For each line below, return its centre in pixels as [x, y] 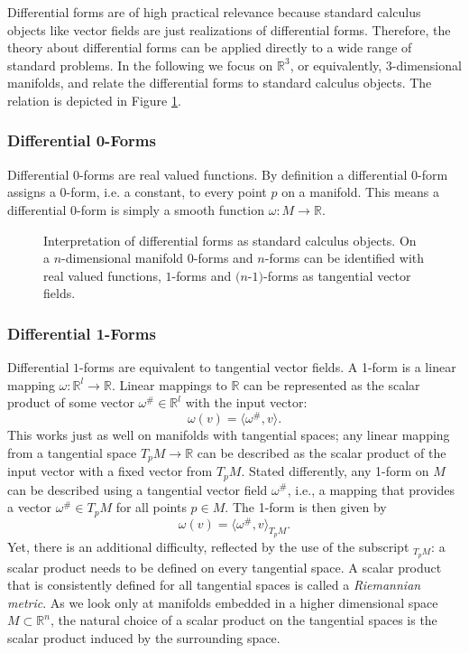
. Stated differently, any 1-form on [335, 471]
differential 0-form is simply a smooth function [136, 209]
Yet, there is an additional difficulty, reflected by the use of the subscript [208, 546]
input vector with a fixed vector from [110, 471]
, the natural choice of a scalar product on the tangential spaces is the [244, 620]
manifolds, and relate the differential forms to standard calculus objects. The [220, 83]
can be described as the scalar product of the [322, 452]
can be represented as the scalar [332, 384]
